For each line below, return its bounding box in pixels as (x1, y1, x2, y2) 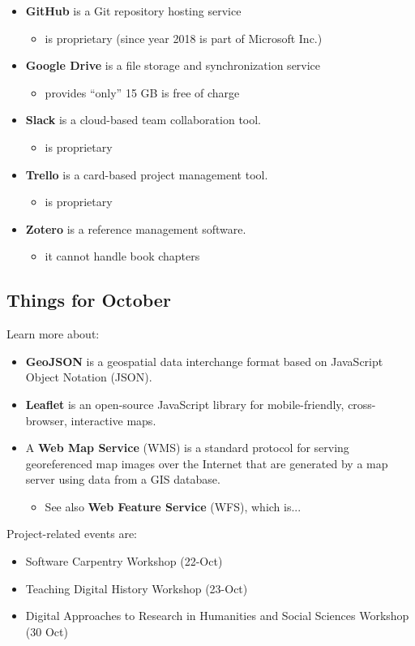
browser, (25, 411, 67, 429)
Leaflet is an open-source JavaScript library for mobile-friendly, (25, 395, 344, 412)
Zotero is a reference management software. (25, 220, 246, 237)
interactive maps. (71, 411, 156, 429)
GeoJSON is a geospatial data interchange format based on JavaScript (25, 352, 383, 369)
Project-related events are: (6, 525, 137, 542)
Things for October (6, 287, 171, 312)
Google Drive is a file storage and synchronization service (25, 57, 321, 74)
